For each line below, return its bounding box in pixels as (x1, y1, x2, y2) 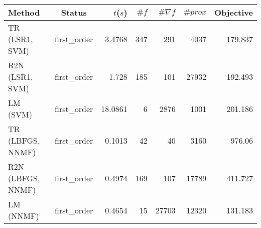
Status (61, 7, 87, 18)
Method (8, 7, 40, 18)
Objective (214, 7, 253, 18)
